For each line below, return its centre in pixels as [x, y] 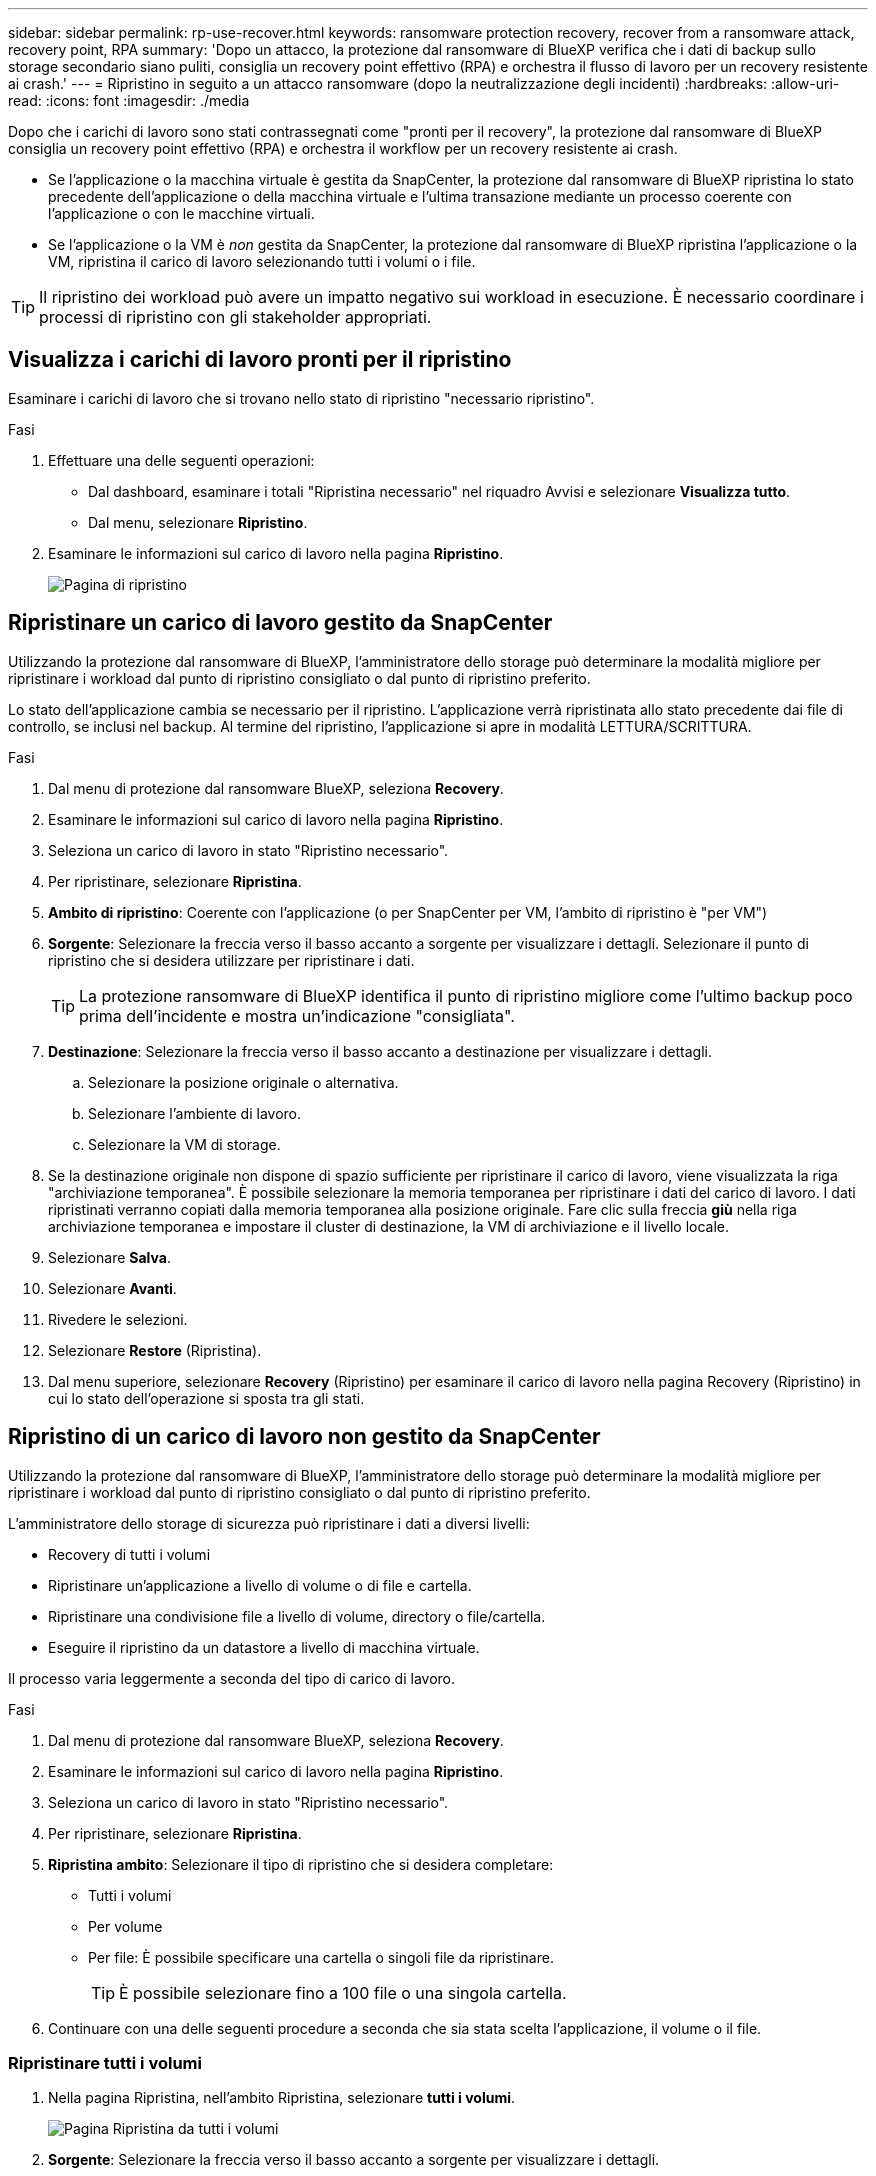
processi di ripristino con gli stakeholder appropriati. [235, 317]
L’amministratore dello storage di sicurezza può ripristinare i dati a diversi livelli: [269, 1523]
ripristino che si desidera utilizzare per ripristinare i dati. [231, 960]
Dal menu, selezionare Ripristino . [198, 522]
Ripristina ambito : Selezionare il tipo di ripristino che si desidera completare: [301, 1864]
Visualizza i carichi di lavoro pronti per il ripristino [260, 360]
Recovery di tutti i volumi [129, 1554]
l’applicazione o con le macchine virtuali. [181, 213]
